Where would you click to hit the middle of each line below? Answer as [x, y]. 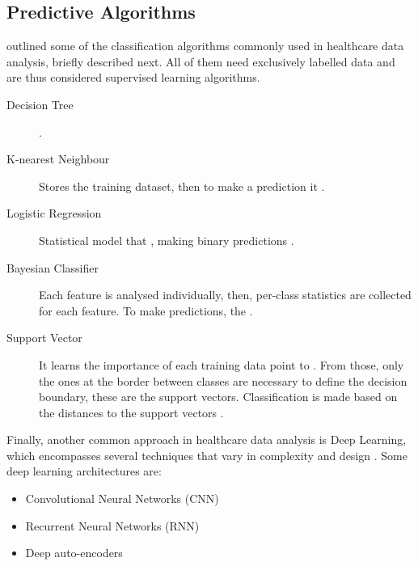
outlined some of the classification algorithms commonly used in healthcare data [205, 46]
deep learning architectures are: [84, 471]
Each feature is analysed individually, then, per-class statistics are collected [225, 295]
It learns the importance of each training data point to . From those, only [222, 364]
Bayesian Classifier [53, 267]
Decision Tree [40, 104]
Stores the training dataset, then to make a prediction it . [182, 186]
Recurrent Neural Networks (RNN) [112, 525]
